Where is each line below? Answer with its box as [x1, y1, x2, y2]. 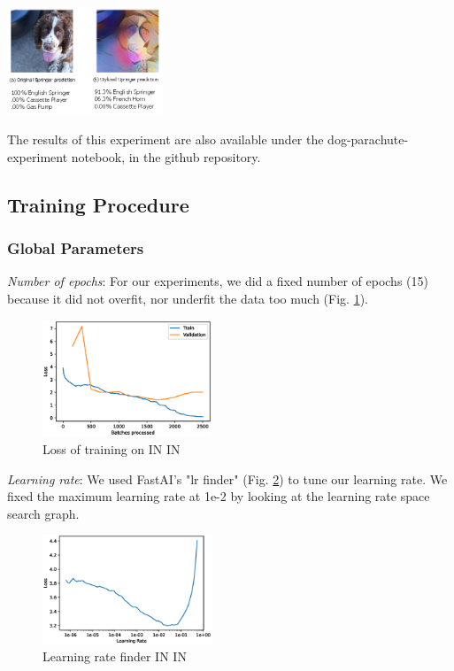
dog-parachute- [327, 130, 409, 149]
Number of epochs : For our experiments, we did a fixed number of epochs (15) [7, 272, 428, 290]
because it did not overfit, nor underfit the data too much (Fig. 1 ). [7, 289, 368, 307]
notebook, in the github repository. [71, 147, 261, 166]
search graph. [7, 504, 80, 522]
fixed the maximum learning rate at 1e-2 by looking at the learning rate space [7, 487, 430, 505]
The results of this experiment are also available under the [7, 130, 324, 149]
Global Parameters [7, 237, 144, 259]
